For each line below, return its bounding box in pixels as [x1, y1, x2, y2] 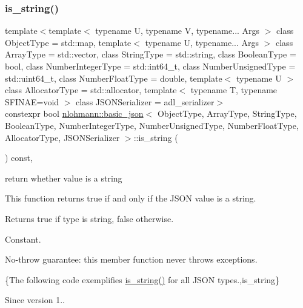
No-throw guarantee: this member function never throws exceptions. [5, 253, 258, 266]
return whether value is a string [5, 171, 122, 184]
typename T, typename [190, 84, 278, 96]
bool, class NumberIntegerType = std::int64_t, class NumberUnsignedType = [5, 60, 296, 72]
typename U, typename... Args [145, 36, 259, 48]
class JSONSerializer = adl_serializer [76, 95, 215, 108]
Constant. [5, 232, 41, 245]
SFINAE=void [5, 95, 59, 108]
